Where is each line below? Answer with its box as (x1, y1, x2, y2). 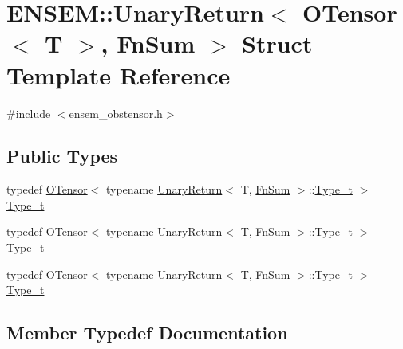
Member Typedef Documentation (6, 320, 288, 345)
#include (6, 104, 51, 121)
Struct (242, 27, 313, 60)
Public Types (6, 143, 118, 168)
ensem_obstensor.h (69, 104, 163, 121)
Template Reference (6, 58, 231, 91)
